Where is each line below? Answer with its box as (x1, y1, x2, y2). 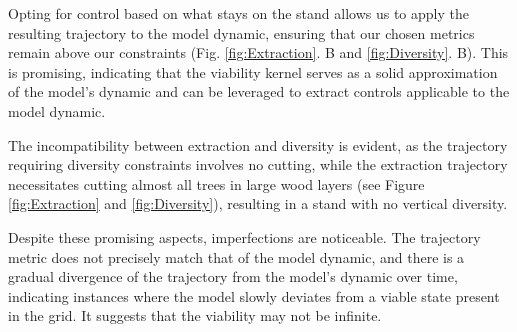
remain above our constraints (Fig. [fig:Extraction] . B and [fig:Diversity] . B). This (8, 42, 509, 63)
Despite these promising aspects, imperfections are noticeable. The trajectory (8, 226, 481, 247)
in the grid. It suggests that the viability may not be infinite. (8, 305, 382, 326)
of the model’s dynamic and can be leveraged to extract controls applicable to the (8, 81, 510, 102)
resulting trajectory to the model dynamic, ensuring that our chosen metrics (8, 22, 475, 43)
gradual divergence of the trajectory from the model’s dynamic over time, (8, 266, 458, 287)
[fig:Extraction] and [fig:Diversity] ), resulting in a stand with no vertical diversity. (8, 193, 508, 214)
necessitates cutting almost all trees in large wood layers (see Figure (8, 173, 425, 194)
